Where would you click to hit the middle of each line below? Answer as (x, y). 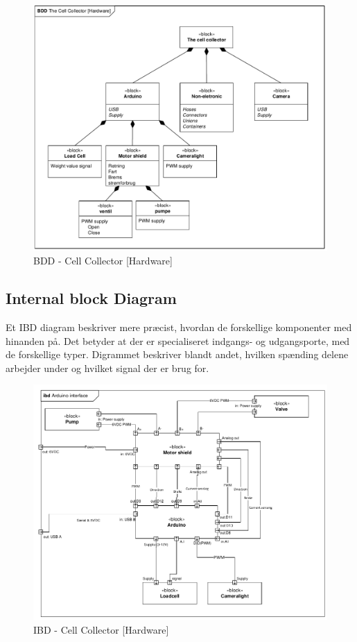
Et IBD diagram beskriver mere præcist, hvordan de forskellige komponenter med (179, 327)
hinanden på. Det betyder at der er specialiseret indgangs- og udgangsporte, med (178, 340)
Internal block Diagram (91, 298)
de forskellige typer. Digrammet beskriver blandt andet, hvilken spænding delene (177, 354)
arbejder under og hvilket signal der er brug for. (107, 368)
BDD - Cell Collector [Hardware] (103, 261)
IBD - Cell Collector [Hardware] (101, 629)
